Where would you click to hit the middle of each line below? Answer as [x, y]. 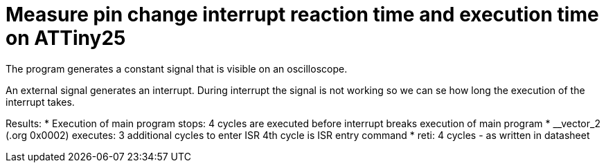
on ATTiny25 [66, 38]
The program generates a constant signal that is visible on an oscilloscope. [177, 68]
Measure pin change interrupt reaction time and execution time [302, 15]
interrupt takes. [40, 102]
